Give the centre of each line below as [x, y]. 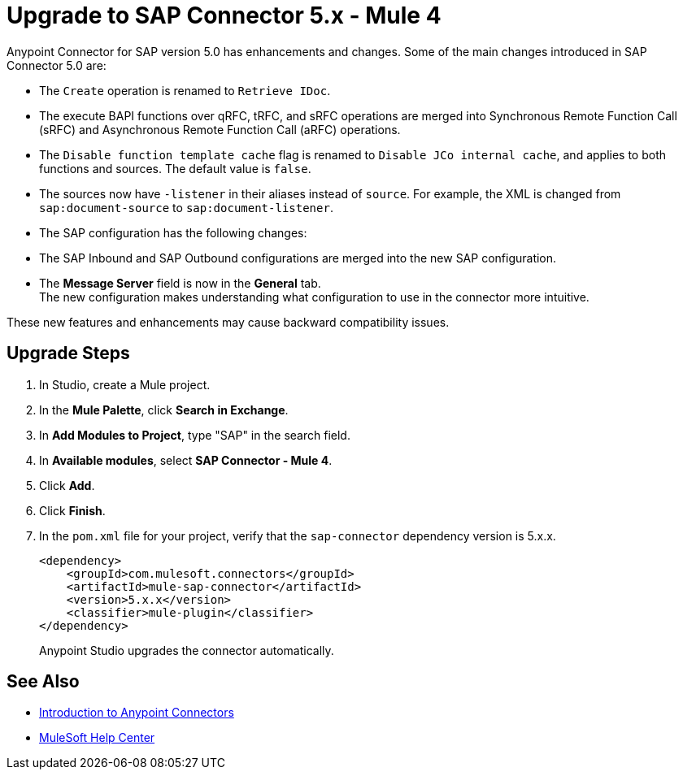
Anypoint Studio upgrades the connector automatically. [187, 650]
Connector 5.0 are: [57, 65]
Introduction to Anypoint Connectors [137, 713]
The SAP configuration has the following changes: [173, 232]
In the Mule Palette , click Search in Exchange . [164, 410]
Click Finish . [72, 510]
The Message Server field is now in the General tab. [180, 283]
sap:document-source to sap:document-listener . [186, 207]
